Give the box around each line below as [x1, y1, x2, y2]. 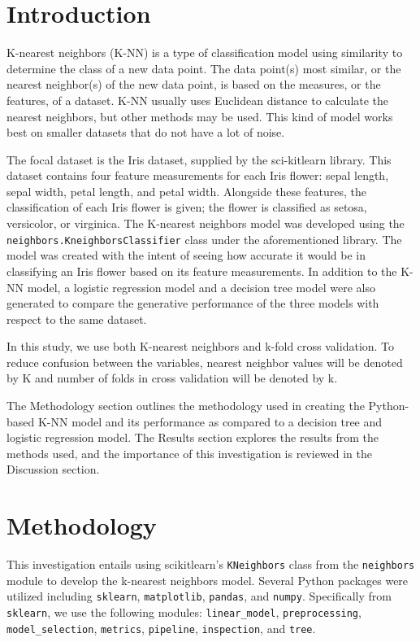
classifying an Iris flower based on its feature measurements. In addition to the [6, 262, 397, 279]
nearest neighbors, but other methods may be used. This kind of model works [6, 107, 393, 124]
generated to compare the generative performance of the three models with [6, 295, 379, 312]
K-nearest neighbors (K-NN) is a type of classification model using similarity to [6, 44, 403, 61]
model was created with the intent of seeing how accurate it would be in [6, 247, 366, 264]
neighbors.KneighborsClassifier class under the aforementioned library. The [6, 230, 402, 247]
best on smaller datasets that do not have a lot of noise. [6, 124, 285, 141]
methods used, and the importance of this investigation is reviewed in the [6, 444, 373, 461]
